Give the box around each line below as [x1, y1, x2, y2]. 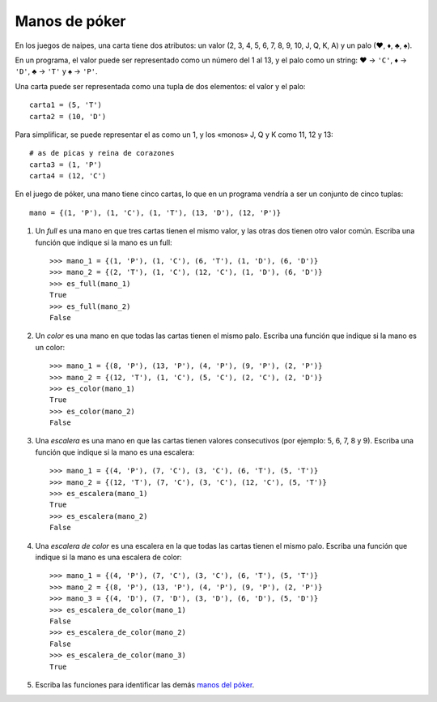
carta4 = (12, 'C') [29, 171, 107, 181]
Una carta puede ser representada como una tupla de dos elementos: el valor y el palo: [15, 81, 306, 91]
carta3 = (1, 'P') [29, 160, 103, 169]
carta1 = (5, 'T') [29, 101, 103, 109]
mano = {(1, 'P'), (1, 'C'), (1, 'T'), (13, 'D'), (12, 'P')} [29, 208, 282, 217]
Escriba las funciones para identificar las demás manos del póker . [35, 679, 255, 689]
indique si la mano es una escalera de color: [35, 552, 182, 562]
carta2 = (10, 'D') [29, 112, 107, 121]
